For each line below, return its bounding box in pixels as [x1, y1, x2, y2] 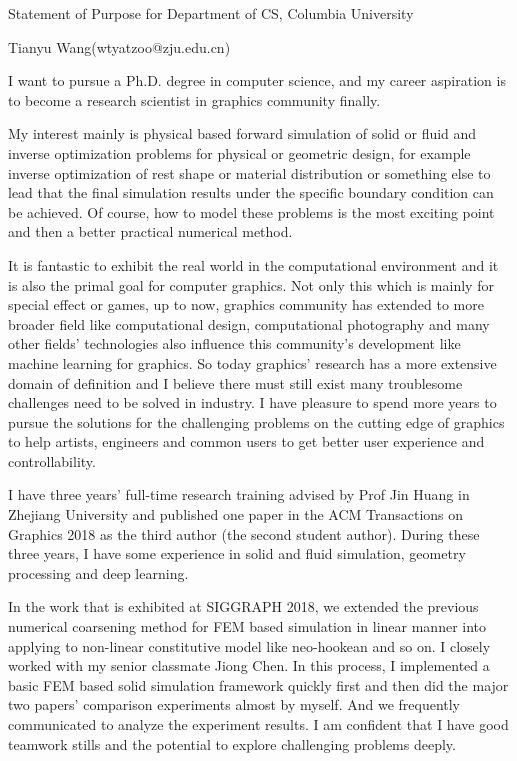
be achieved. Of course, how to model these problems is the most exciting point [8, 201, 495, 222]
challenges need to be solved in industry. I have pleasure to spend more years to [8, 392, 497, 413]
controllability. [8, 450, 96, 471]
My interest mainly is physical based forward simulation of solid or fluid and [8, 123, 477, 144]
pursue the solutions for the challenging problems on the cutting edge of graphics [8, 411, 505, 432]
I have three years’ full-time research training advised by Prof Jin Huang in [8, 484, 470, 505]
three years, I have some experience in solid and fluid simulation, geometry [8, 543, 466, 564]
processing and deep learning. [8, 562, 189, 583]
